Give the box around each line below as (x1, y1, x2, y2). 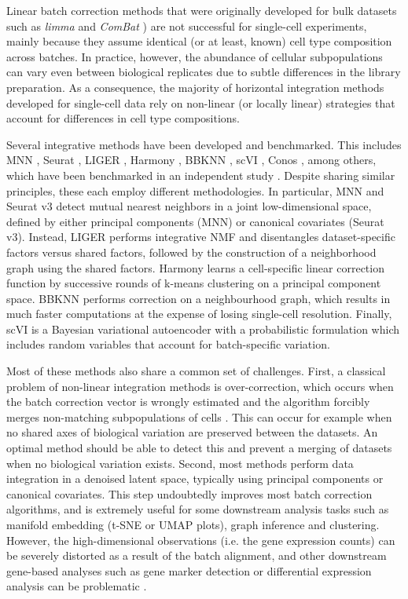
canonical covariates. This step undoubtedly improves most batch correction (6, 485, 373, 502)
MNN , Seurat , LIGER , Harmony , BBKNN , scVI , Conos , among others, (6, 152, 377, 168)
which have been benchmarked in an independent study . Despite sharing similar (6, 166, 395, 183)
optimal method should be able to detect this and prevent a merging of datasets (6, 440, 392, 456)
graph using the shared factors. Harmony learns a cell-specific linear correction (6, 259, 384, 276)
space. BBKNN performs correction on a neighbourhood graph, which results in (6, 290, 391, 306)
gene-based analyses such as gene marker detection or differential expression (6, 562, 372, 579)
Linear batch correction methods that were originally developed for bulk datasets (6, 2, 397, 18)
